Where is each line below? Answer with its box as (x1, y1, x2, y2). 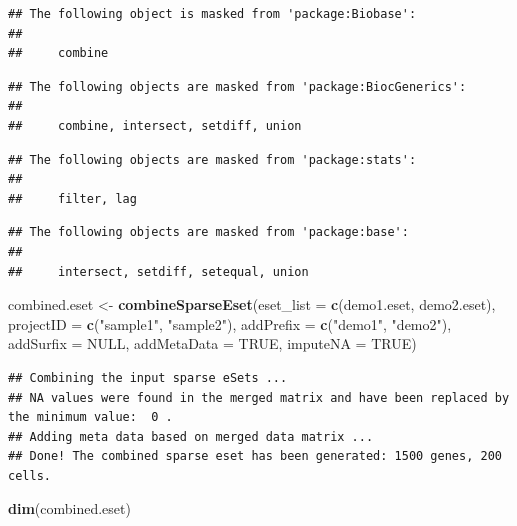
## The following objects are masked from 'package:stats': (8, 152, 417, 167)
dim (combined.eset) (8, 498, 131, 519)
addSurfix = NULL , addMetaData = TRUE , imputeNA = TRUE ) (8, 333, 417, 354)
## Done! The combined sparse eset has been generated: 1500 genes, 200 (8, 449, 502, 464)
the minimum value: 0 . (8, 410, 173, 425)
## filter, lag (8, 191, 137, 206)
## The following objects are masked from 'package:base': (8, 225, 409, 240)
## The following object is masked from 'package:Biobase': (8, 7, 417, 21)
